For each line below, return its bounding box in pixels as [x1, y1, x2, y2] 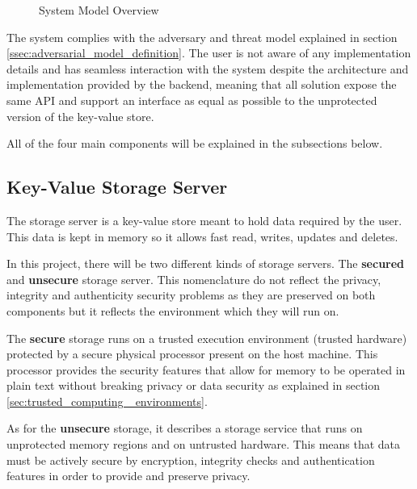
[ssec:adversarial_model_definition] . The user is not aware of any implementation [6, 44, 411, 61]
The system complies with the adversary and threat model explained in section [6, 28, 398, 45]
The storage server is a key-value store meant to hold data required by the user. [6, 211, 402, 228]
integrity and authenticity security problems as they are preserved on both [6, 286, 376, 303]
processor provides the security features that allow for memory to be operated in [6, 361, 406, 378]
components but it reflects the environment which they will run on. [6, 302, 339, 319]
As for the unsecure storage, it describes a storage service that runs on [6, 420, 363, 437]
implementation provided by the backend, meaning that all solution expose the [6, 76, 397, 93]
